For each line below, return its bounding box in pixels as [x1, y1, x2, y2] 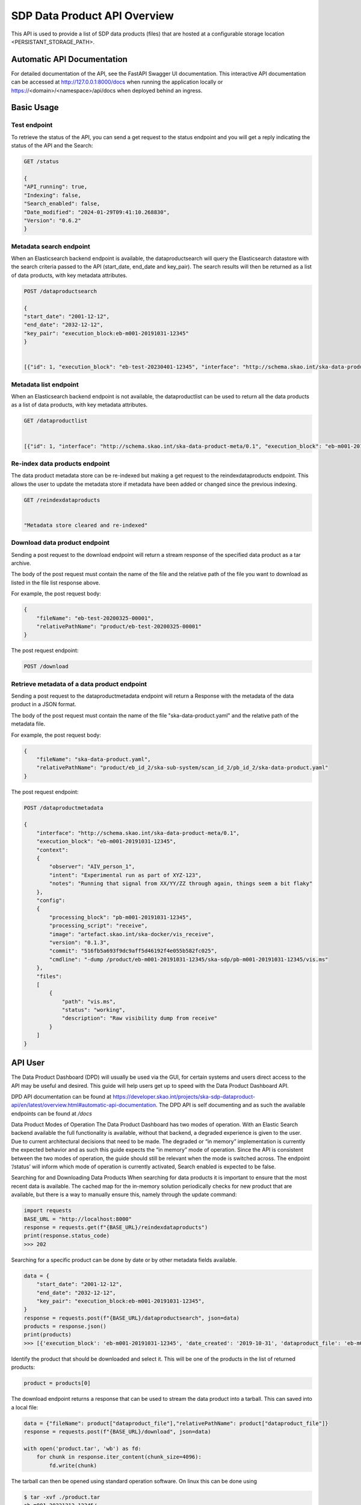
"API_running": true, [23, 184, 88, 190]
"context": [36, 846, 69, 853]
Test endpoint [11, 121, 53, 129]
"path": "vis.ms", [61, 998, 117, 1005]
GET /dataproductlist [23, 417, 88, 424]
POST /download [23, 663, 69, 670]
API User [11, 1058, 45, 1068]
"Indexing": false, [23, 191, 81, 199]
